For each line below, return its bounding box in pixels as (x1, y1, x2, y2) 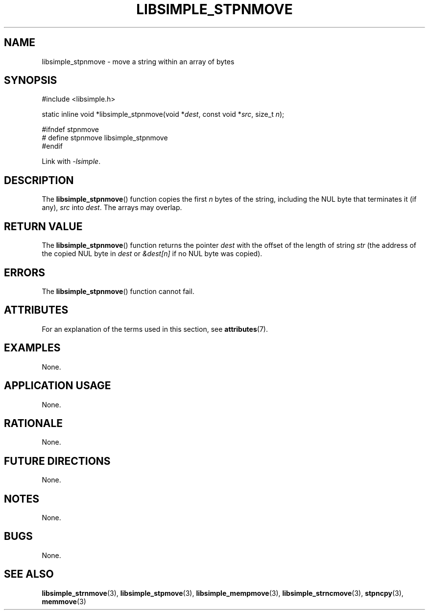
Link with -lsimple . (42, 157, 101, 166)
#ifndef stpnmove (42, 125, 99, 134)
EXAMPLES (4, 342, 61, 354)
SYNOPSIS (4, 74, 57, 87)
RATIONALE (4, 417, 63, 429)
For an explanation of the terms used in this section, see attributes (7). (42, 324, 268, 333)
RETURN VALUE (4, 220, 83, 233)
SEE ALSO (4, 568, 54, 581)
